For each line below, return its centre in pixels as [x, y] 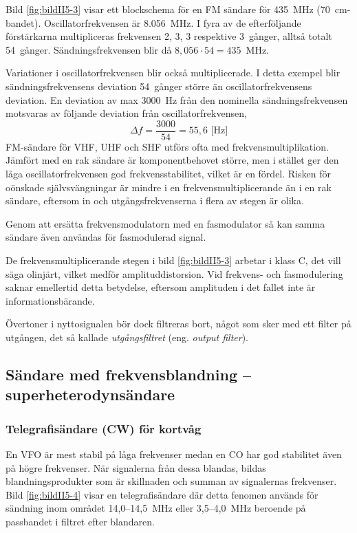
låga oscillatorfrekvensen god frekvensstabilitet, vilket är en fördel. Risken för [168, 173]
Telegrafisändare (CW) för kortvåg [104, 428]
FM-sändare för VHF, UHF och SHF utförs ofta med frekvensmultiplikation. [167, 146]
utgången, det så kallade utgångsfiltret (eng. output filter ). [127, 337]
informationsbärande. [50, 300]
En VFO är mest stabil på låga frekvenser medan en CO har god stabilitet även [174, 454]
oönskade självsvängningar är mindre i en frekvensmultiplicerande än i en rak [169, 187]
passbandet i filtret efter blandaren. [80, 521]
